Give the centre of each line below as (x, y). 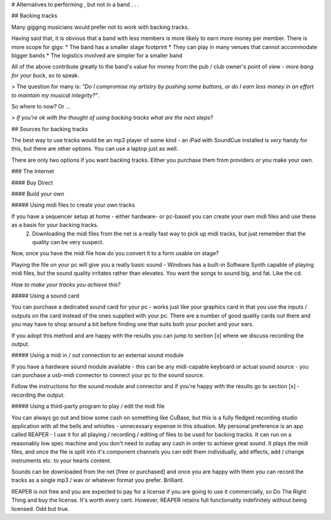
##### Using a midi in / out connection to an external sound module (97, 355)
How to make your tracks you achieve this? (66, 285)
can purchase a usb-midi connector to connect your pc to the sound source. (108, 375)
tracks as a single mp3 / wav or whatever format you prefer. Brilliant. (98, 480)
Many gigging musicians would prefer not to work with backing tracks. (100, 27)
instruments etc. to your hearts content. (61, 461)
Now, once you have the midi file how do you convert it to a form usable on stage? (115, 253)
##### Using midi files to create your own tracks (73, 205)
